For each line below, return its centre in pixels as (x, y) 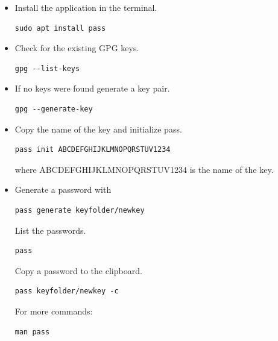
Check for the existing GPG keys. (77, 48)
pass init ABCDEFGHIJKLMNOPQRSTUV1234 (93, 150)
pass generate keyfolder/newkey (80, 210)
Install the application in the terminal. (86, 7)
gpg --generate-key (54, 109)
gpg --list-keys (47, 68)
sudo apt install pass (60, 28)
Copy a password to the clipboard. (78, 270)
